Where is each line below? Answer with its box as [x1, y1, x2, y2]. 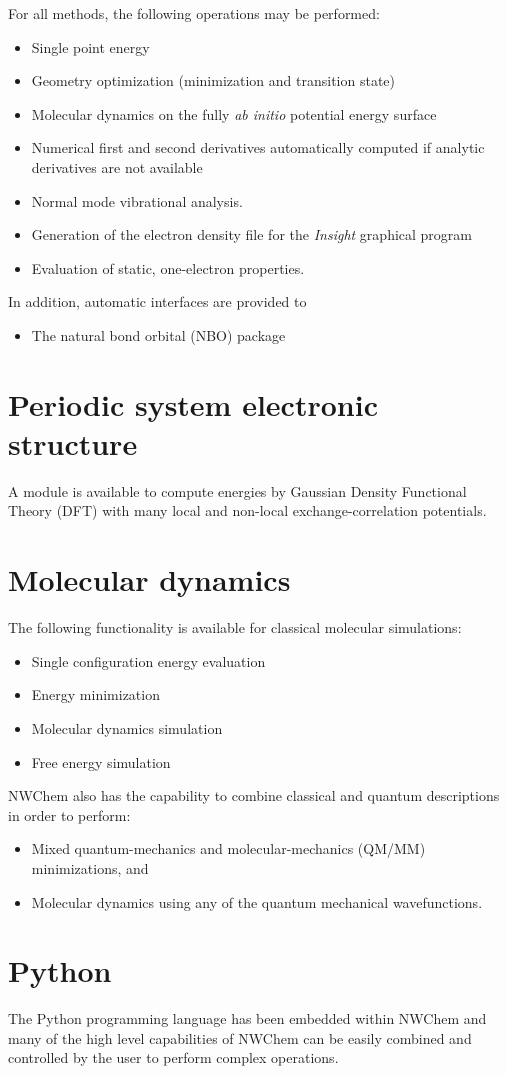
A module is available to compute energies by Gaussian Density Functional [8, 480, 467, 501]
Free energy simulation [31, 751, 171, 772]
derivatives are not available [31, 156, 203, 177]
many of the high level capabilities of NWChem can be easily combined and [8, 1027, 472, 1048]
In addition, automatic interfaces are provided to [8, 291, 307, 312]
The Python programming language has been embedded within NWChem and [8, 1008, 487, 1029]
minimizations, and [31, 857, 149, 878]
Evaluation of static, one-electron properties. [31, 257, 305, 278]
